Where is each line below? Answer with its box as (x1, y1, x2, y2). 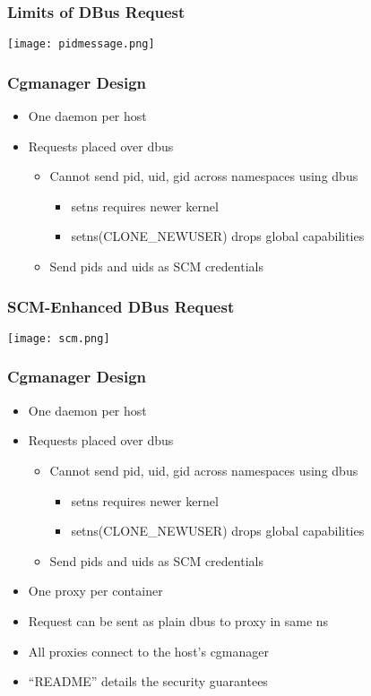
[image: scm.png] (7, 331, 110, 345)
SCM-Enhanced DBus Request (7, 295, 235, 317)
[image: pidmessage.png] (7, 38, 155, 51)
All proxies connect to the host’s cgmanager (28, 641, 270, 660)
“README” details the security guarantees (28, 672, 268, 691)
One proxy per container (28, 581, 163, 600)
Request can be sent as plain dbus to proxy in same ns (28, 611, 329, 630)
